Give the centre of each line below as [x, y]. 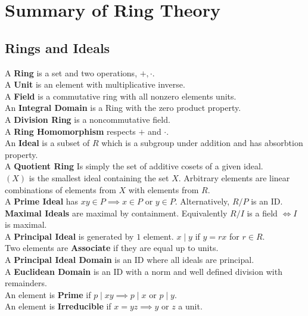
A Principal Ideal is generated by [69, 236]
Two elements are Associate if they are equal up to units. [112, 248]
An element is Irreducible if [58, 306]
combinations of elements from [60, 189]
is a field [262, 213]
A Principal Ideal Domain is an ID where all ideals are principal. [130, 260]
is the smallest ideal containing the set [99, 177]
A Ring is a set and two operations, [71, 72]
